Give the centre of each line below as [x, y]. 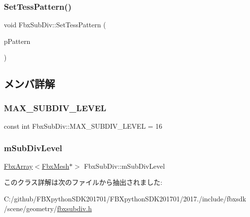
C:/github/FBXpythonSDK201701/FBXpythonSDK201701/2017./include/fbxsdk [125, 198]
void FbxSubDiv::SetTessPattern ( [55, 25]
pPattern [17, 41]
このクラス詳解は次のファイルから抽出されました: [83, 182]
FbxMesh [56, 166]
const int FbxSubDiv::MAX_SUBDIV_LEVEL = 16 [83, 126]
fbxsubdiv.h [74, 208]
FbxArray [18, 166]
